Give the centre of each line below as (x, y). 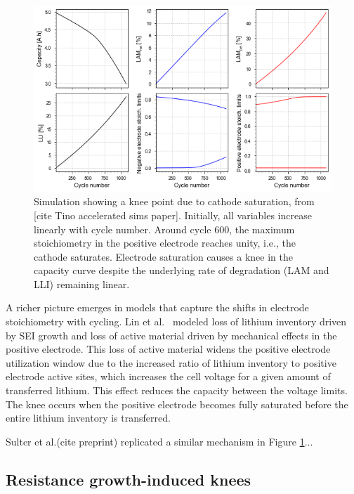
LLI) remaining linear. (82, 284)
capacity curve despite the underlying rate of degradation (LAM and (182, 270)
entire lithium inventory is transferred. (88, 418)
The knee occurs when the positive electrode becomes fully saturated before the (177, 404)
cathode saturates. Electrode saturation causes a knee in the (163, 256)
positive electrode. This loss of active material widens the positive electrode (168, 349)
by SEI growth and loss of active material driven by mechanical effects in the (171, 335)
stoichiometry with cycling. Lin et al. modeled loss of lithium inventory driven (176, 321)
